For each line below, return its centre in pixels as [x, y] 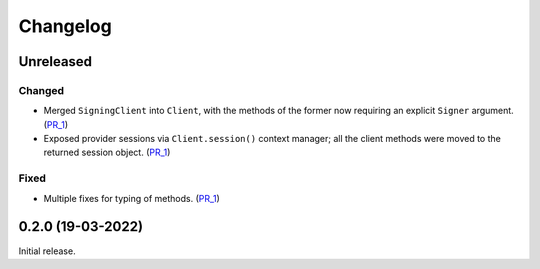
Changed [41, 90]
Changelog [65, 26]
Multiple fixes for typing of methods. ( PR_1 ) [131, 198]
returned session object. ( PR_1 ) [107, 152]
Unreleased [55, 61]
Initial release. [47, 251]
